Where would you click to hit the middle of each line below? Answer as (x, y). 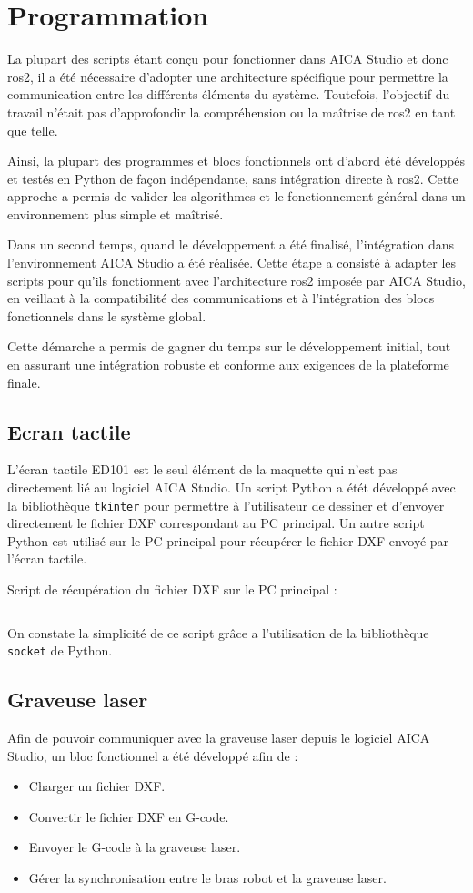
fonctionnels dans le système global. (107, 315)
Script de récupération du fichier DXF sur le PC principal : (172, 589)
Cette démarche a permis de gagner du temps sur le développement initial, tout (229, 346)
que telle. (33, 130)
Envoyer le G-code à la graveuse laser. (135, 847)
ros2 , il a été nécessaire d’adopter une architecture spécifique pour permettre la (228, 76)
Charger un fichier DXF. (97, 786)
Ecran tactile (69, 431)
